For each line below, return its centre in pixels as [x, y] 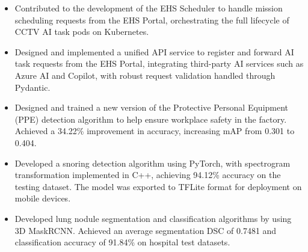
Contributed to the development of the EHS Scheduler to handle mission [149, 8]
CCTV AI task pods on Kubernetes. [82, 32]
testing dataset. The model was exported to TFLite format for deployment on [158, 186]
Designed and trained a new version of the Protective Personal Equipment [152, 107]
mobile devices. [43, 198]
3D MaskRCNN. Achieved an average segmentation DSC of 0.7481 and [146, 230]
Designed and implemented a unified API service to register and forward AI [154, 51]
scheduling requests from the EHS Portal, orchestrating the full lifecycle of [152, 20]
